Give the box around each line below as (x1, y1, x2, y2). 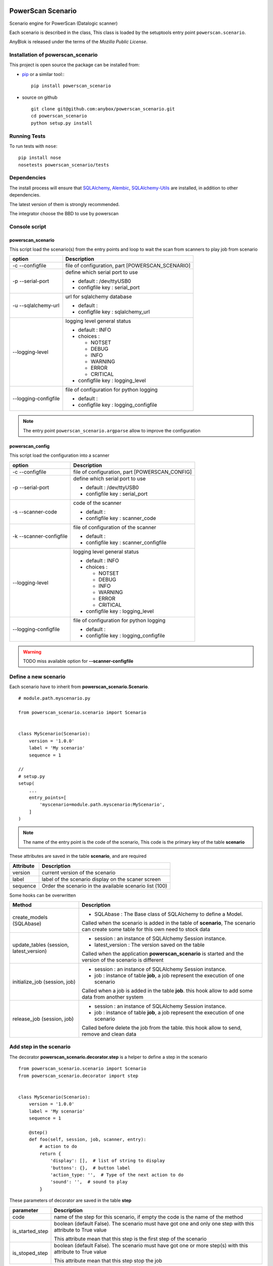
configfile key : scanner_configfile (86, 539, 167, 546)
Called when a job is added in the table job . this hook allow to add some (81, 987, 253, 995)
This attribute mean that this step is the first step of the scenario (54, 1235, 207, 1242)
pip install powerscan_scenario (31, 83, 111, 89)
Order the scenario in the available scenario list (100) (41, 882, 168, 889)
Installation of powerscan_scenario (9, 51, 98, 58)
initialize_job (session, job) (12, 978, 76, 985)
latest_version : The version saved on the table (94, 941, 205, 948)
